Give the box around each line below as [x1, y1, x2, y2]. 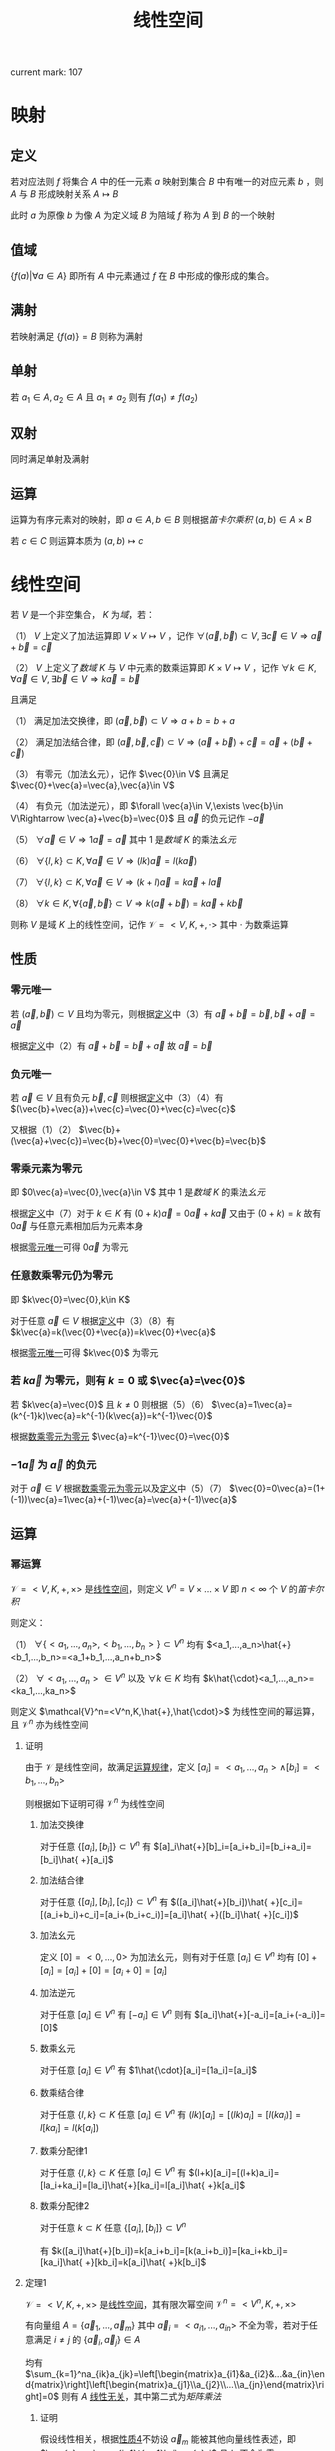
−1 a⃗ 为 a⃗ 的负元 [10, 1457, 97, 1471]
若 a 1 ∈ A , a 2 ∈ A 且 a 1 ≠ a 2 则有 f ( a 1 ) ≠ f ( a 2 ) [10, 391, 198, 405]
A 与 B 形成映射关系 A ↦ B [10, 188, 119, 200]
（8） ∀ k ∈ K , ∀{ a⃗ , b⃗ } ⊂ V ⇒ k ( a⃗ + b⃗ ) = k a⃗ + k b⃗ [10, 897, 243, 909]
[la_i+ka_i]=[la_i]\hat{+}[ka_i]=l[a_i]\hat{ [39, 2179, 206, 2191]
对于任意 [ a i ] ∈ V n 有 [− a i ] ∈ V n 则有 [39, 2007, 193, 2023]
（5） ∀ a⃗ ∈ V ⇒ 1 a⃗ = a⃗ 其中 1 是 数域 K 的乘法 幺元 [10, 833, 237, 845]
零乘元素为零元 [10, 1161, 83, 1175]
